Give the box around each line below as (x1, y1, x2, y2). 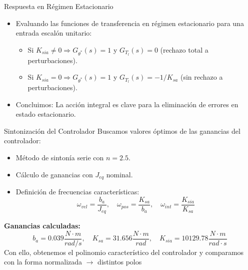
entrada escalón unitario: (15, 28, 92, 38)
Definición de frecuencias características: (15, 186, 139, 197)
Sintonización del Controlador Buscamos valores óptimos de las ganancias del (4, 125, 240, 136)
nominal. (106, 169, 133, 179)
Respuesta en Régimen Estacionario (4, 1, 113, 11)
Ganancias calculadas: (4, 220, 80, 231)
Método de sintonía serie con (15, 152, 104, 163)
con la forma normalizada (4, 256, 82, 267)
